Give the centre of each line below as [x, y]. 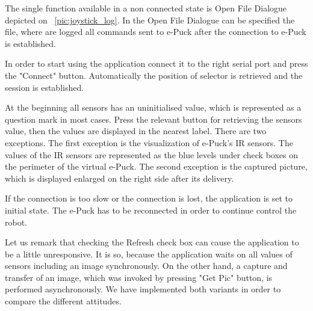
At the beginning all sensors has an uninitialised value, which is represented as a [153, 107]
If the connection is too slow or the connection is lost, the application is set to [149, 198]
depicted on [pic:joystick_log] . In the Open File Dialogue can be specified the [150, 20]
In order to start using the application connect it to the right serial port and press [156, 63]
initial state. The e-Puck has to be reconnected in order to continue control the [151, 210]
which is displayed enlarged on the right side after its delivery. [119, 178]
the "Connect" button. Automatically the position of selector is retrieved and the [154, 75]
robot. [16, 222]
